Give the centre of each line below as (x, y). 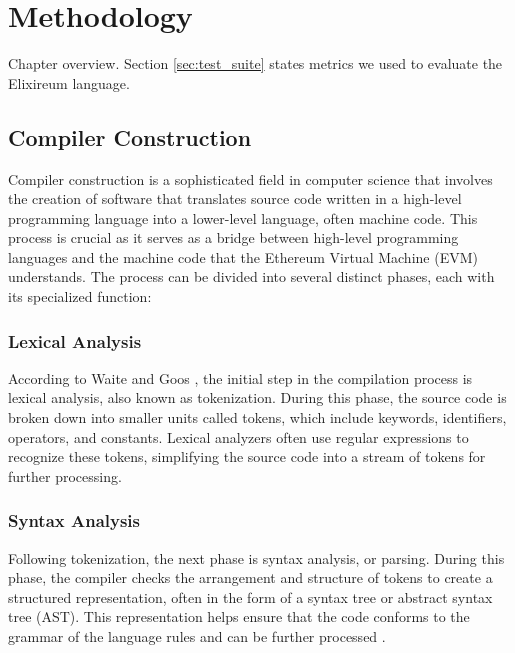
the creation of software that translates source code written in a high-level (235, 198)
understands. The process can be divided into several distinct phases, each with (251, 276)
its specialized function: (80, 296)
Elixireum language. (69, 82)
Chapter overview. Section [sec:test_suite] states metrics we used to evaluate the (255, 63)
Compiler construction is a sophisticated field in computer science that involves (250, 178)
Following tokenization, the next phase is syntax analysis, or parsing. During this (256, 557)
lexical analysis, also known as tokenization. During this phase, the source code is (257, 397)
